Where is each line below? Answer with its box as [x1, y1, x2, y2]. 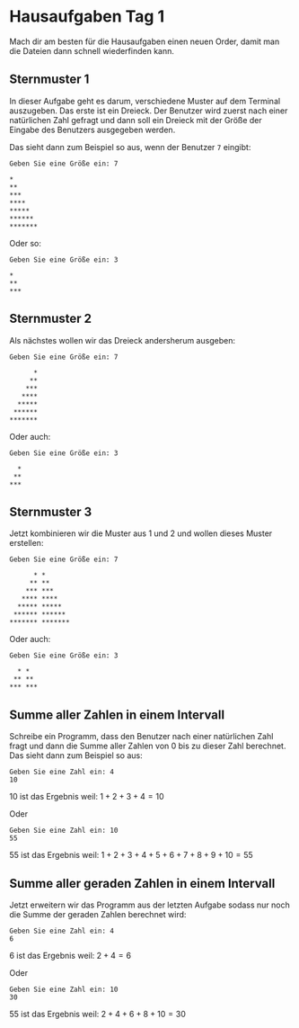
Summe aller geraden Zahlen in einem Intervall [9, 875, 276, 891]
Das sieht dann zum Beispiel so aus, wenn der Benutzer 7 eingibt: [9, 141, 251, 152]
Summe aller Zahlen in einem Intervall [9, 707, 225, 722]
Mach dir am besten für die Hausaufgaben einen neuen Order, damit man [9, 36, 280, 47]
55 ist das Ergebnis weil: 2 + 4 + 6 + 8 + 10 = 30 [9, 1009, 187, 1019]
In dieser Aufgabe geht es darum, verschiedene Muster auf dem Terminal [9, 95, 281, 106]
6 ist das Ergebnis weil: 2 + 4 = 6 [9, 951, 132, 961]
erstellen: [9, 538, 44, 549]
